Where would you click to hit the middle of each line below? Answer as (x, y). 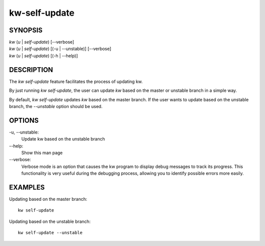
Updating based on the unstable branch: (50, 221)
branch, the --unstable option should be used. (56, 106)
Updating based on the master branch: (48, 199)
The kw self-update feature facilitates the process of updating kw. (76, 82)
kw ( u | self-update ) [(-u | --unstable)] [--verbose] (60, 49)
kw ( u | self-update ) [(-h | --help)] (43, 55)
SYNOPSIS (26, 30)
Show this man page (42, 153)
